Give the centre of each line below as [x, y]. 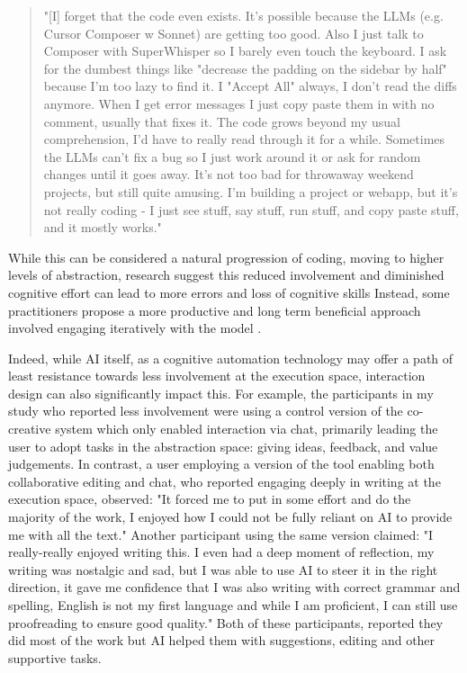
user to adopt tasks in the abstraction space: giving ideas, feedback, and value [223, 446]
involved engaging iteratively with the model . [135, 328]
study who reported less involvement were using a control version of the [206, 411]
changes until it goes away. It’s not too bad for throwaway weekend [229, 174]
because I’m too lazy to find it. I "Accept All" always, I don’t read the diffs [250, 86]
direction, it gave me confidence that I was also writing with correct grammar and [234, 587]
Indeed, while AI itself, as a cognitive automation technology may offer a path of [231, 358]
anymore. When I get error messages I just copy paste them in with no [239, 103]
